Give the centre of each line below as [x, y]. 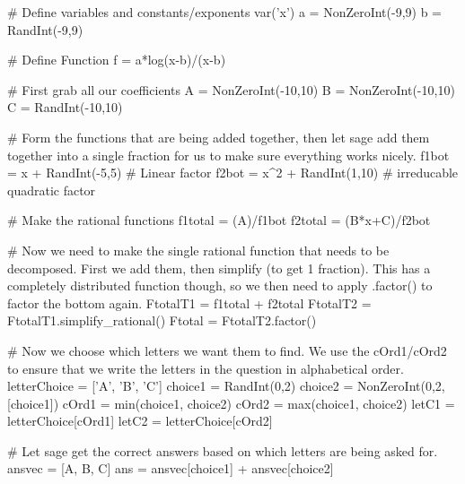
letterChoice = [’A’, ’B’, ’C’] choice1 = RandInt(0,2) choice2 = [180, 386]
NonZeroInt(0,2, [401, 386]
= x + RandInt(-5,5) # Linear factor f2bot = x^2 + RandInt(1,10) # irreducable [233, 173]
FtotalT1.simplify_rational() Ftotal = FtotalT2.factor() [162, 320]
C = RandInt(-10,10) [65, 107]
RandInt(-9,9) [45, 29]
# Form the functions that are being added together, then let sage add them [219, 137]
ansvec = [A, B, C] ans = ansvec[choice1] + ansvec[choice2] [171, 468]
